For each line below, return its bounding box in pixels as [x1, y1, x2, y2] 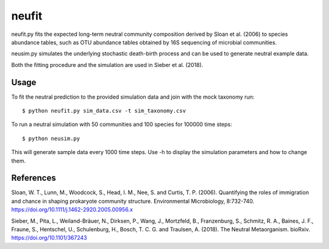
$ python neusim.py [22, 135, 80, 142]
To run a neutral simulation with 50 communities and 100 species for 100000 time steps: [11, 121, 233, 128]
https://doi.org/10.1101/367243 [11, 234, 88, 242]
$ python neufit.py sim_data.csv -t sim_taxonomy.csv [22, 107, 186, 114]
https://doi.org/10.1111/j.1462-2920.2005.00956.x [11, 206, 133, 213]
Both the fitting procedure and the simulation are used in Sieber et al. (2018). [11, 61, 203, 68]
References [11, 173, 56, 183]
